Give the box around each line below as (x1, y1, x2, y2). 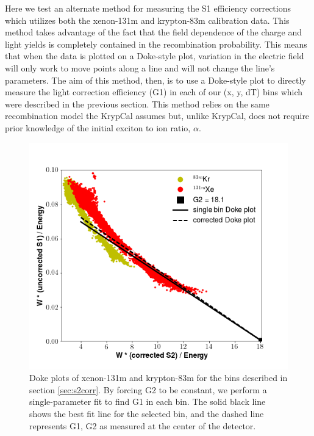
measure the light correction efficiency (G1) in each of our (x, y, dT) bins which (5, 85, 303, 98)
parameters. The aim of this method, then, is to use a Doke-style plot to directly (5, 73, 306, 86)
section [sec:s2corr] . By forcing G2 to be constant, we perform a (29, 383, 267, 396)
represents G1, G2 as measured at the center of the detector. (29, 419, 256, 432)
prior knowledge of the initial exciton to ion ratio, (5, 121, 191, 134)
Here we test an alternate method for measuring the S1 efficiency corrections (5, 2, 291, 14)
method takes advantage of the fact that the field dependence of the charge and (5, 26, 302, 38)
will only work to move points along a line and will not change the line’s (5, 61, 275, 74)
